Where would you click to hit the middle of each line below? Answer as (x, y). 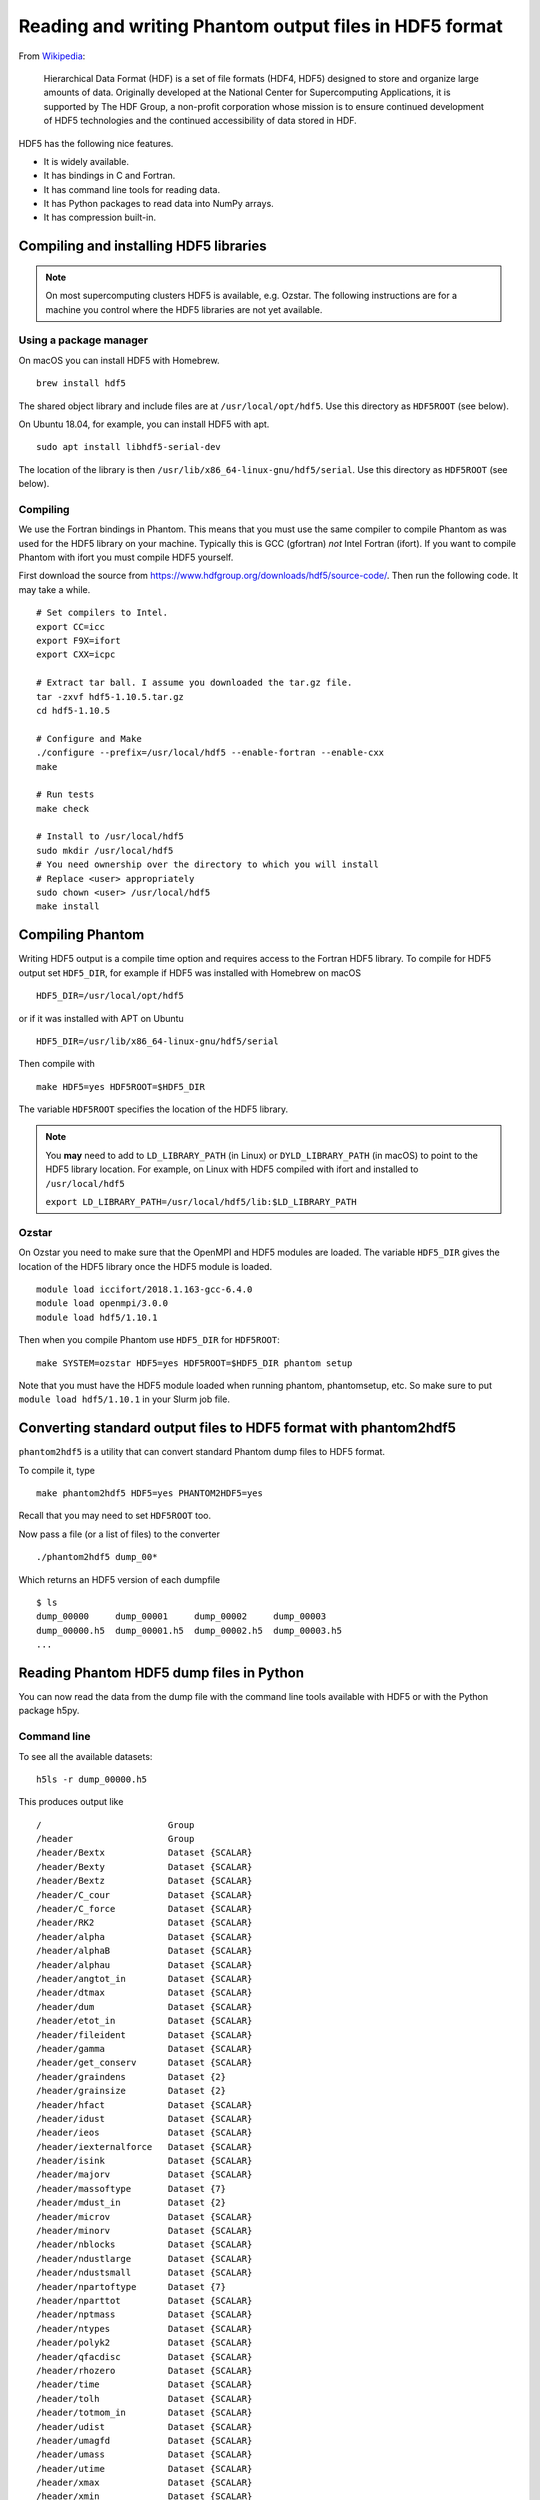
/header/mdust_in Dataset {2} (131, 2203)
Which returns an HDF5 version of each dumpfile (119, 1579)
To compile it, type (56, 1470)
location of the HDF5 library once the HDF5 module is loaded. (145, 1266)
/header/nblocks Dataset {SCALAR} (144, 2244)
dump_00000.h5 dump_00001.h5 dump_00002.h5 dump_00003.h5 (189, 1630)
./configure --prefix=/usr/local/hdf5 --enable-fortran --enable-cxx (210, 753)
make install (68, 906)
